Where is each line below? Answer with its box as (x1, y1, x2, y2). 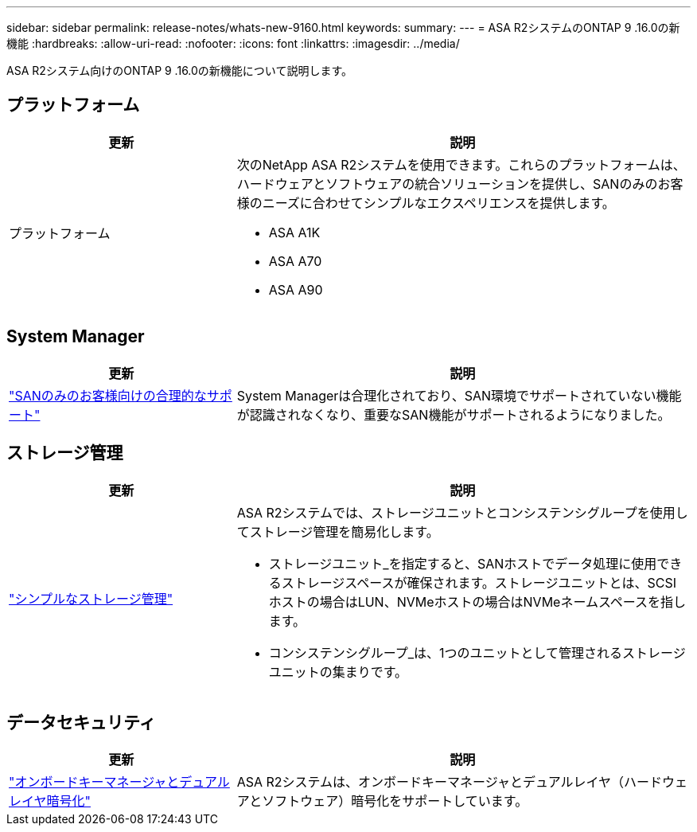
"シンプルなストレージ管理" (9, 590, 173, 607)
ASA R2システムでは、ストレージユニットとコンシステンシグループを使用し (236, 504, 688, 521)
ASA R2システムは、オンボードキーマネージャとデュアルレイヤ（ (236, 774, 624, 791)
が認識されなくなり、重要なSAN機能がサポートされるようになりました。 (236, 406, 671, 423)
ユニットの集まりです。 (268, 663, 408, 680)
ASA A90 (268, 281, 323, 298)
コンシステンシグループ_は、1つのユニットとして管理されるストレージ (268, 644, 686, 661)
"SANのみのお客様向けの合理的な (9, 387, 207, 404)
